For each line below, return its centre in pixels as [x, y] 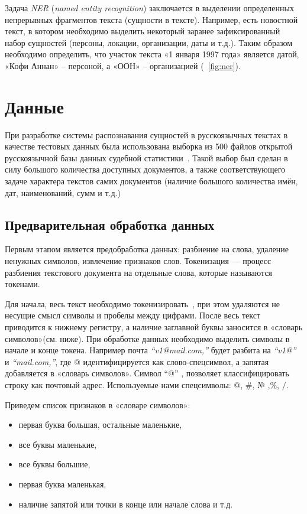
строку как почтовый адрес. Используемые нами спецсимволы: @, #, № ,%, [142, 384]
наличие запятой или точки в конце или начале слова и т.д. [126, 504]
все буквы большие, [54, 464]
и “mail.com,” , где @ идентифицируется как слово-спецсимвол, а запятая [137, 361]
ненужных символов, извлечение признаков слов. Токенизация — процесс [138, 261]
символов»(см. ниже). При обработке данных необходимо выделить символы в [147, 338]
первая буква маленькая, [62, 484]
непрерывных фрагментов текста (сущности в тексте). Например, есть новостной [151, 19]
